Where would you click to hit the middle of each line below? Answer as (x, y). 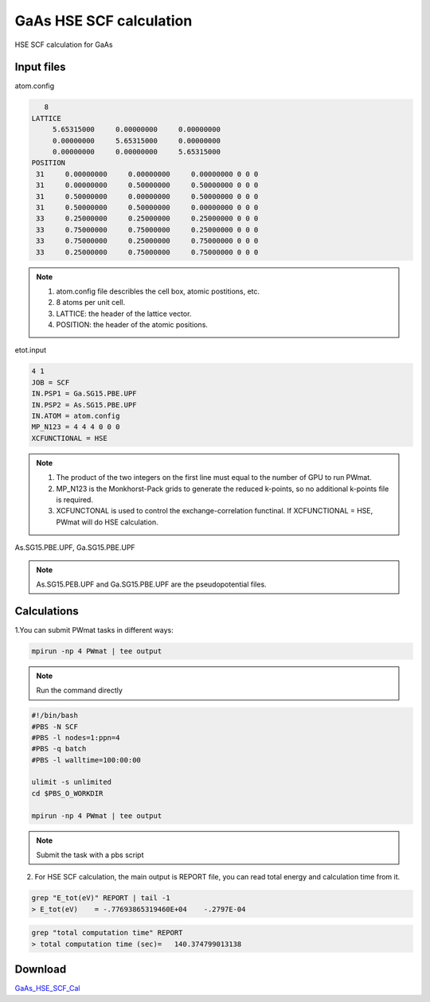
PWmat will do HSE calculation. (107, 522)
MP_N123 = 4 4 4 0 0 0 (76, 427)
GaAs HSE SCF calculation (104, 21)
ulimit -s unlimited (71, 782)
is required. (74, 499)
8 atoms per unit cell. (91, 302)
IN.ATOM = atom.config (76, 416)
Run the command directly (80, 690)
